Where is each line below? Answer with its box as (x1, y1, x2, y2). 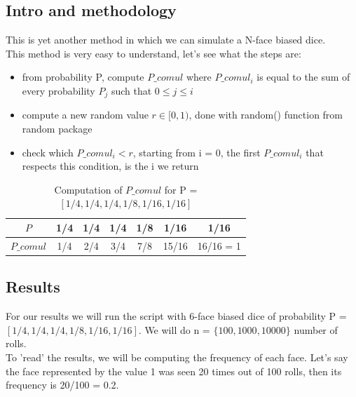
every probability (22, 83, 95, 97)
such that (111, 83, 152, 97)
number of (294, 322, 338, 337)
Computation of (54, 182, 123, 196)
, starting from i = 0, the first (132, 144, 261, 159)
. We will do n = (138, 322, 210, 337)
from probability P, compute (22, 69, 144, 84)
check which (22, 144, 74, 159)
